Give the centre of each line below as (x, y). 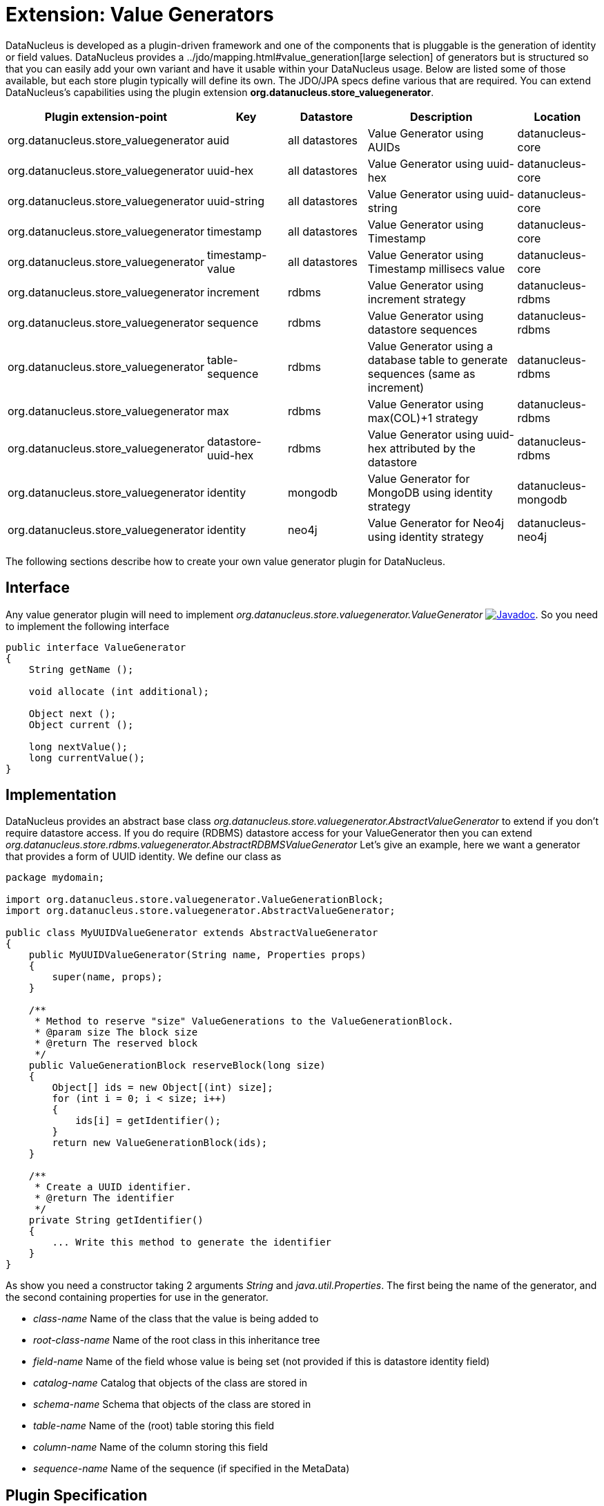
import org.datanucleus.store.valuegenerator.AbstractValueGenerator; (201, 911)
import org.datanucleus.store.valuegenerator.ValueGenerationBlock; (195, 900)
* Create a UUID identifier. (113, 1187)
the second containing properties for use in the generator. (137, 1297)
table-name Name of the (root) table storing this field (154, 1426)
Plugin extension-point (106, 116)
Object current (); (81, 724)
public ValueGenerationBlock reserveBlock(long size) (177, 1066)
